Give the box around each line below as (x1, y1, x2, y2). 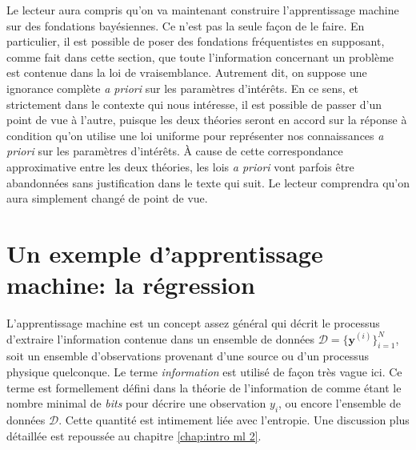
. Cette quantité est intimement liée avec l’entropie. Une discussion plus (58, 412, 410, 428)
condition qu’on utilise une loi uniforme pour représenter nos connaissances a (6, 127, 384, 143)
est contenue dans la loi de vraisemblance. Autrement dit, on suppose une (6, 64, 367, 81)
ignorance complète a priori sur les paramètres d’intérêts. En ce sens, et (6, 79, 359, 96)
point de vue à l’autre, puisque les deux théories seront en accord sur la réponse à (6, 111, 407, 128)
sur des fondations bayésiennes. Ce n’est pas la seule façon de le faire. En (6, 17, 365, 34)
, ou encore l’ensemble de (278, 395, 401, 412)
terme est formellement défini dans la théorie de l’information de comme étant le (6, 379, 402, 396)
